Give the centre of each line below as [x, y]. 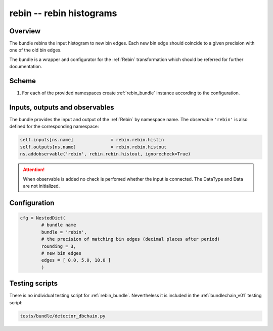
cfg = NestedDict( [43, 218]
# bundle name [59, 225]
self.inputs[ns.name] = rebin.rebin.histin [92, 140]
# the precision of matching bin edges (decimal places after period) [130, 239]
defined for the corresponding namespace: [54, 127]
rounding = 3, [59, 246]
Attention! [34, 170]
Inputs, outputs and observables [62, 107]
